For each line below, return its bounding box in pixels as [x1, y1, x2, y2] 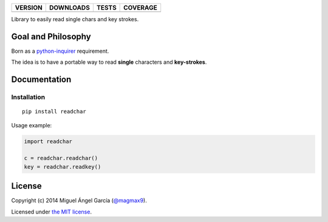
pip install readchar [22, 108, 86, 115]
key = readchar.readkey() [24, 163, 101, 170]
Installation [11, 93, 46, 101]
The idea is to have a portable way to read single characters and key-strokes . [11, 58, 207, 66]
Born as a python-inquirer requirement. [11, 47, 109, 55]
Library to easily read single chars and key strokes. [11, 16, 139, 22]
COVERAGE [123, 4, 157, 12]
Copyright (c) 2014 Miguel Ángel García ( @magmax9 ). [11, 197, 147, 204]
